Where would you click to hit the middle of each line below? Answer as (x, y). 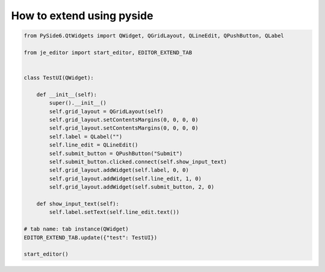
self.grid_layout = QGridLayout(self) (106, 111)
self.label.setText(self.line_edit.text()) (114, 212)
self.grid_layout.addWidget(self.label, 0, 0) (119, 170)
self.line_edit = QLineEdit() (94, 145)
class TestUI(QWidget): (59, 78)
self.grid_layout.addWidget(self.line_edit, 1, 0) (125, 178)
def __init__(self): (67, 94)
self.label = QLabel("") (86, 136)
